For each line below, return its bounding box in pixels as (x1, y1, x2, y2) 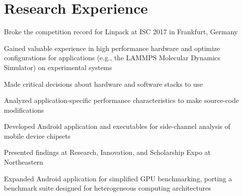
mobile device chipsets (4, 130, 71, 141)
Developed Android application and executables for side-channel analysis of (4, 121, 231, 131)
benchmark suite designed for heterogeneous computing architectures (4, 183, 211, 193)
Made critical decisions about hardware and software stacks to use (4, 78, 203, 89)
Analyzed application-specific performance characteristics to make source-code (4, 95, 239, 105)
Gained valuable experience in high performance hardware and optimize (4, 43, 220, 53)
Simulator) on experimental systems (4, 62, 112, 72)
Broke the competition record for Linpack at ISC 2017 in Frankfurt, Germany (4, 26, 238, 37)
